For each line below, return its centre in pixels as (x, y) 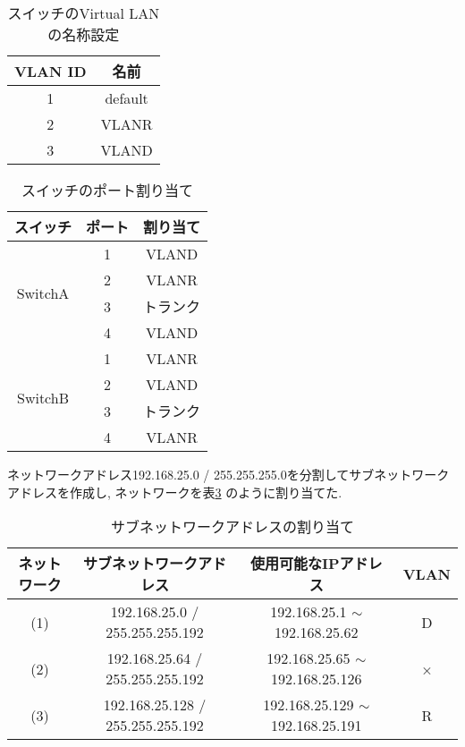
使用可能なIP (295, 564)
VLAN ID (51, 71)
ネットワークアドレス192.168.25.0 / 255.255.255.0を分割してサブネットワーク (228, 474)
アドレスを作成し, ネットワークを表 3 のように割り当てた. (175, 492)
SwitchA (43, 293)
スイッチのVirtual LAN (84, 13)
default (127, 98)
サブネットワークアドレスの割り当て (232, 527)
